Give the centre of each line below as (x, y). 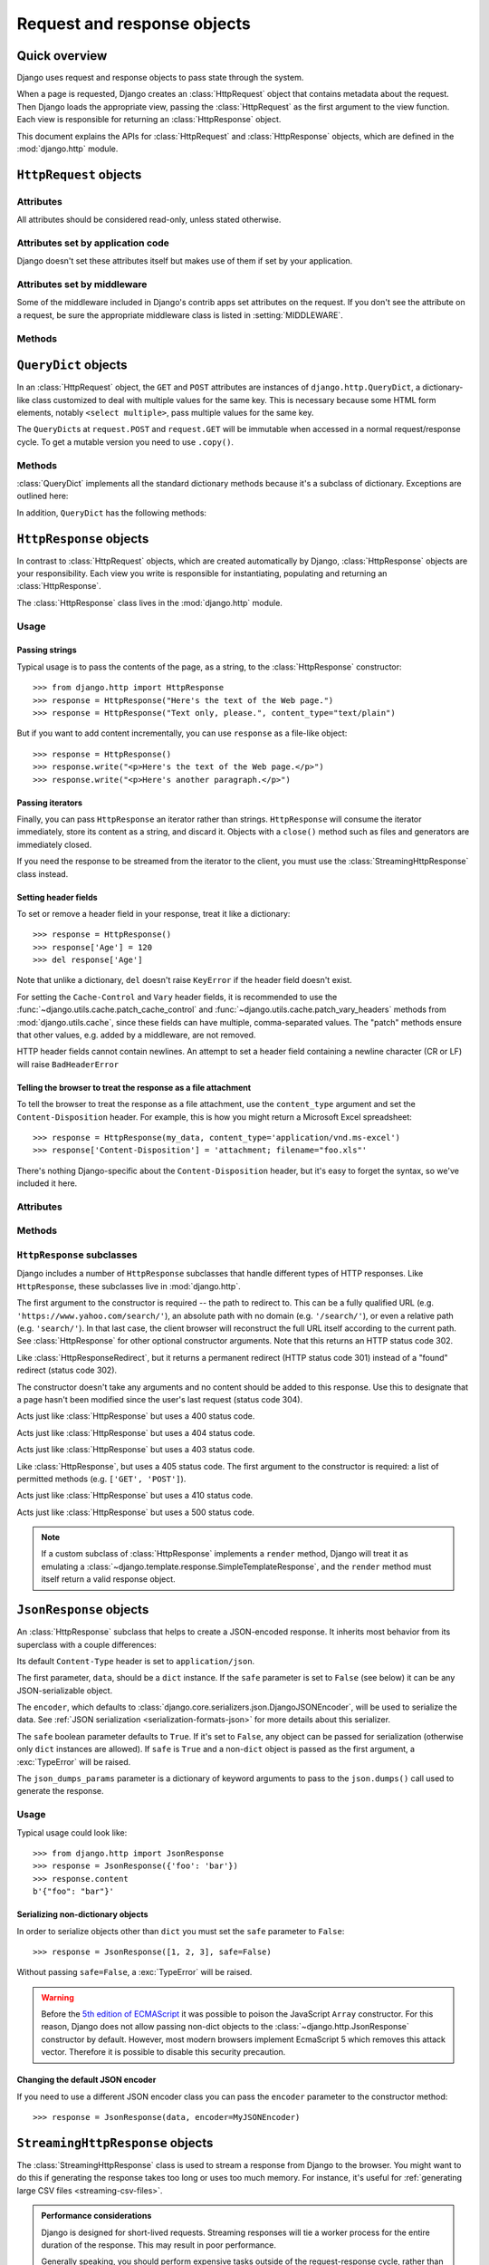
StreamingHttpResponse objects (115, 2143)
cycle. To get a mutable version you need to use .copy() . (125, 442)
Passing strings (47, 650)
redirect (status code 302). (67, 1370)
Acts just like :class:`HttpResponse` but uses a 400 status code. (136, 1416)
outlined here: (43, 496)
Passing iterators (50, 803)
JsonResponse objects (83, 1610)
